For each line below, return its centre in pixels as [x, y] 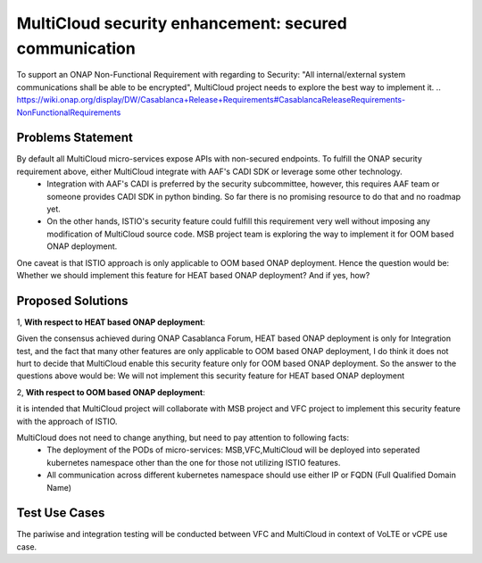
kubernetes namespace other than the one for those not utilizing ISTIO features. [194, 462]
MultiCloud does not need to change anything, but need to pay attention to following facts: [183, 437]
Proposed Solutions [72, 300]
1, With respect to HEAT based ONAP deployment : [111, 322]
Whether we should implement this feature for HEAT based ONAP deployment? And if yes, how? [193, 275]
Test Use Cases [61, 513]
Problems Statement [75, 138]
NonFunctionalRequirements [69, 112]
